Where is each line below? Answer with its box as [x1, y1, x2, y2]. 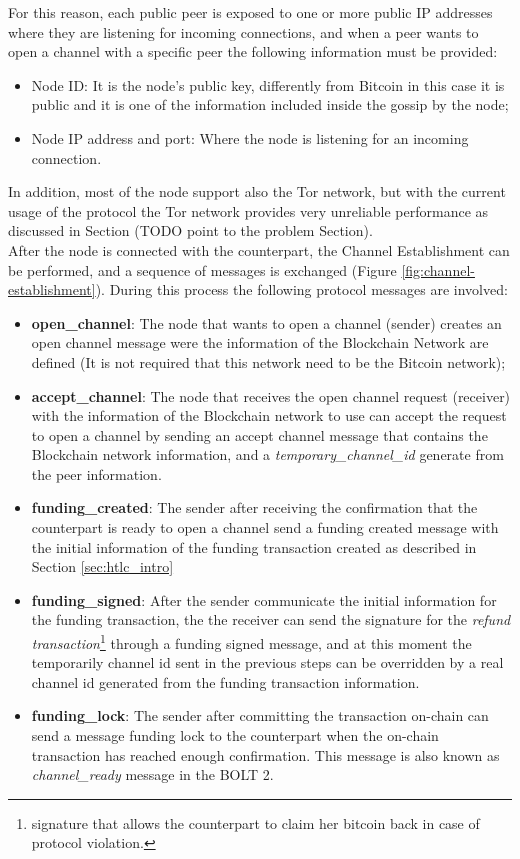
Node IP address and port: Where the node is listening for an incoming [31, 127, 469, 148]
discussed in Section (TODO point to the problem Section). [8, 220, 373, 241]
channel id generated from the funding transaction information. [31, 671, 420, 692]
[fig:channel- [401, 259, 475, 280]
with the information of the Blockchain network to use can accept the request [31, 405, 507, 426]
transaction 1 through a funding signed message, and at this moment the [31, 630, 472, 653]
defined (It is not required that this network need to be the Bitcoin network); [31, 351, 506, 372]
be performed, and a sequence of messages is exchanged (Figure [8, 259, 397, 280]
